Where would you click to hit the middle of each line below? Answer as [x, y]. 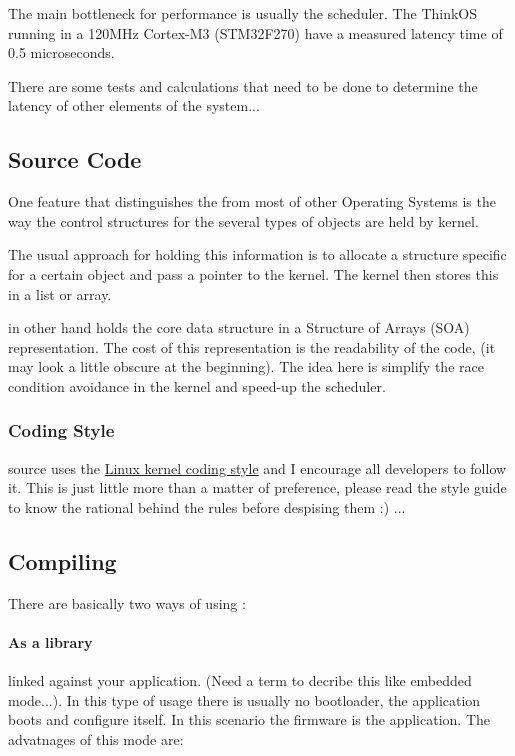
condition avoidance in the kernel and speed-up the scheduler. [197, 385]
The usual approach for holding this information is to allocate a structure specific [257, 254]
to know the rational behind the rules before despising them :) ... [207, 506]
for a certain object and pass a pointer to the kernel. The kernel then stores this [253, 273]
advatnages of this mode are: [96, 738]
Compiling [62, 560]
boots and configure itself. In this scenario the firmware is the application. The [249, 719]
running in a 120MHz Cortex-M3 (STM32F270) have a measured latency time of [255, 32]
